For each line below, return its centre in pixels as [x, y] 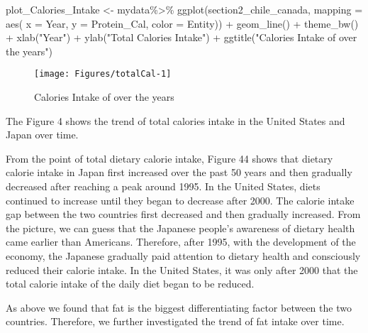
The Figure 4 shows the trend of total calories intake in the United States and [175, 120]
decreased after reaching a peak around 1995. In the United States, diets [163, 186]
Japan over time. [42, 135]
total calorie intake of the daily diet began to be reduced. [130, 284]
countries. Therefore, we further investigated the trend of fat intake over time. [175, 321]
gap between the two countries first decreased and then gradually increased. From [183, 214]
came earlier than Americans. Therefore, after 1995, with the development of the [181, 242]
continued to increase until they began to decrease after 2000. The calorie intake [180, 200]
